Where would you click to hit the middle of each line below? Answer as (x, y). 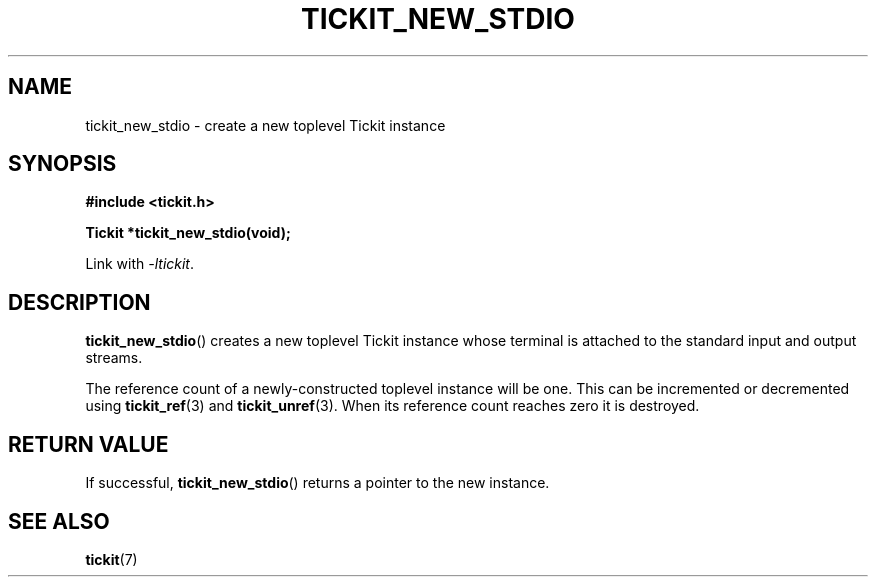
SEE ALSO (59, 521)
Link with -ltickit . (140, 264)
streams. (114, 358)
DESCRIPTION (79, 302)
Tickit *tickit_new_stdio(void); (188, 233)
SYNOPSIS (62, 164)
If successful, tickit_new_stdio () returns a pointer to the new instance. (317, 483)
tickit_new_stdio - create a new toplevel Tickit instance (265, 125)
